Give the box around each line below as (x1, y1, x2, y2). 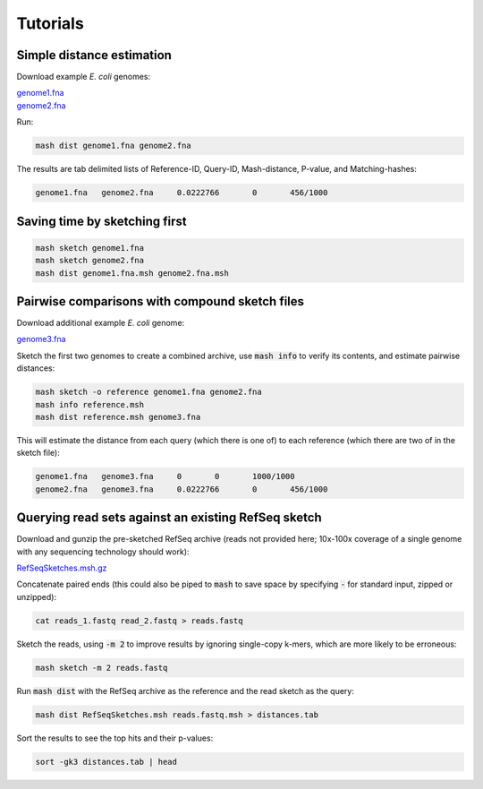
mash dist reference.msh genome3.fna (35, 412, 201, 422)
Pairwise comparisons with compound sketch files (16, 294, 304, 309)
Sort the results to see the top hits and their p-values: (16, 733, 214, 743)
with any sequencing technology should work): (16, 546, 190, 557)
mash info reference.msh (35, 399, 145, 409)
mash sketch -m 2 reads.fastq (35, 663, 168, 673)
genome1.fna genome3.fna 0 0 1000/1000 (35, 471, 295, 482)
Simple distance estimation (16, 47, 172, 63)
